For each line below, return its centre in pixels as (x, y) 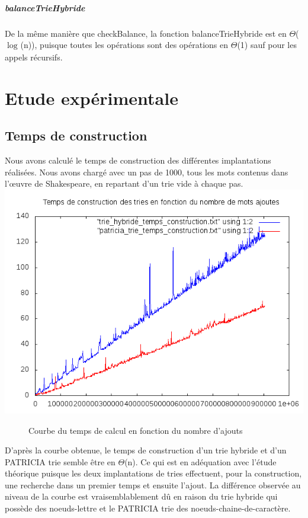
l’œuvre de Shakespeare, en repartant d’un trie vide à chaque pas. (124, 183)
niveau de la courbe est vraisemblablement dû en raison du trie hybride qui (141, 496)
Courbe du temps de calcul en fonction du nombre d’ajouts (136, 430)
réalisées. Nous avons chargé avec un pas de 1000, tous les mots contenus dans (147, 172)
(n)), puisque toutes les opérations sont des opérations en (124, 45)
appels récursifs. (34, 57)
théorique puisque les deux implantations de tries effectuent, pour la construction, (153, 473)
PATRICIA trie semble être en (60, 461)
